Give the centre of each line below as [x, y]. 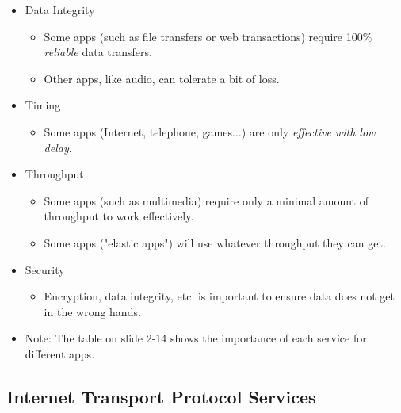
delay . [58, 147]
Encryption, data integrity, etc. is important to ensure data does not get [219, 296]
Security [45, 269]
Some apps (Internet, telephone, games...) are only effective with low [210, 131]
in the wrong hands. [92, 311]
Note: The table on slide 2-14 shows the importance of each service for [196, 338]
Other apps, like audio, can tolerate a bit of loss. [162, 78]
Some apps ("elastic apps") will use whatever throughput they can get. [215, 242]
